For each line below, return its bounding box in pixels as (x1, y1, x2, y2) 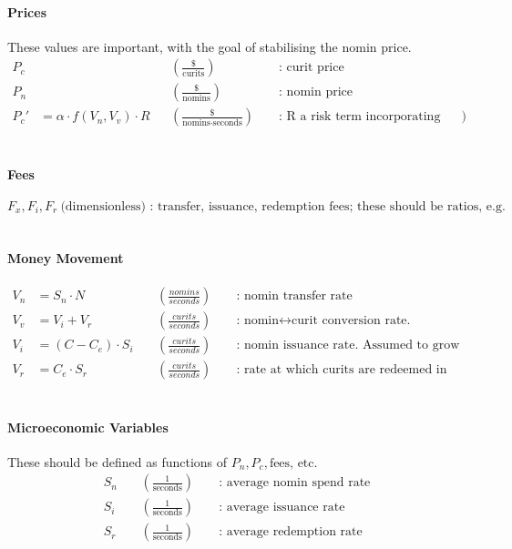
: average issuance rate (219, 501, 345, 514)
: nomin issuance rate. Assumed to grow (236, 339, 460, 352)
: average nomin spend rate (219, 476, 371, 490)
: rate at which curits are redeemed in (236, 363, 447, 377)
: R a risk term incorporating (279, 110, 441, 124)
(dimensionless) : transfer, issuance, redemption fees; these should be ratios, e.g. (60, 199, 506, 213)
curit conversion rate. (292, 314, 411, 328)
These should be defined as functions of (7, 452, 228, 471)
